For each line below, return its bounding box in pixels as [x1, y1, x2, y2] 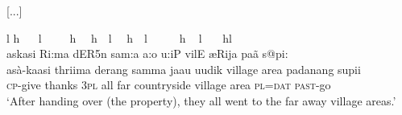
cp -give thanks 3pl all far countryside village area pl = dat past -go [6, 76, 331, 93]
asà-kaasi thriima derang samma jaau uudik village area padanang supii [6, 60, 361, 77]
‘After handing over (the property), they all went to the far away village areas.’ [6, 92, 396, 109]
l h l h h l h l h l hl [6, 29, 233, 46]
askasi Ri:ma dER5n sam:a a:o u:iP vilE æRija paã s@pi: [6, 45, 288, 62]
